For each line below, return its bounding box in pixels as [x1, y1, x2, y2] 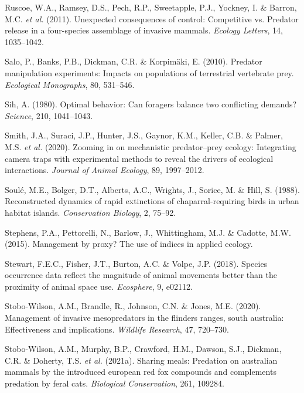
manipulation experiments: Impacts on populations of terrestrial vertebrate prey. [5, 66, 294, 79]
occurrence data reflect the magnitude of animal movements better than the [5, 269, 277, 281]
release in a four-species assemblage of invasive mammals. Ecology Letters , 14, [5, 24, 283, 36]
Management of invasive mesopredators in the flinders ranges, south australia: [5, 311, 284, 324]
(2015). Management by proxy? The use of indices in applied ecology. [5, 238, 253, 250]
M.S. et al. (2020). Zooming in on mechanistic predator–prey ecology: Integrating [5, 140, 296, 153]
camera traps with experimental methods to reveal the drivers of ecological [5, 152, 274, 164]
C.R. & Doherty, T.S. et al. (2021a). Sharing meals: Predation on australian [5, 354, 278, 366]
